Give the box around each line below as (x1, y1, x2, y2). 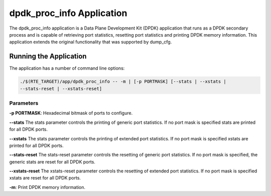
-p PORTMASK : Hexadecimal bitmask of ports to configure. (9, 110, 133, 116)
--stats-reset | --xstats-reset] (20, 86, 102, 91)
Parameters (9, 99, 39, 106)
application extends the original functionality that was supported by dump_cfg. (9, 39, 172, 45)
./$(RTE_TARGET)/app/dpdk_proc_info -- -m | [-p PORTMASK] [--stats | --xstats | (20, 79, 227, 85)
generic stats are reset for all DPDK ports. (9, 158, 95, 165)
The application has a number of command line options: (9, 65, 125, 71)
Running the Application (9, 52, 87, 61)
